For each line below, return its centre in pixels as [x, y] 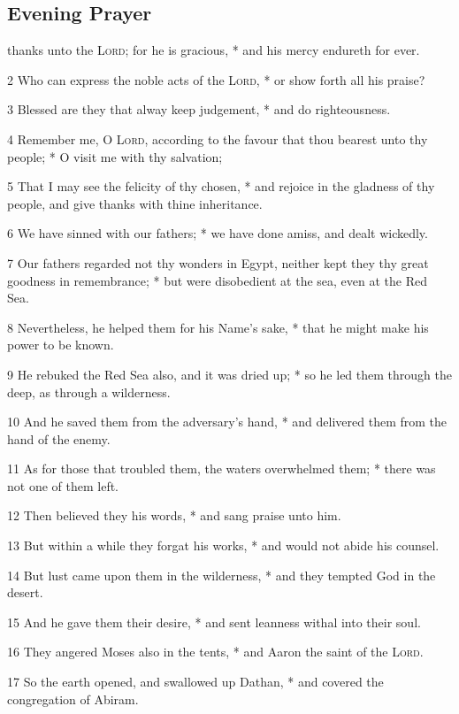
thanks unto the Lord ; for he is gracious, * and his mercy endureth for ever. [214, 50]
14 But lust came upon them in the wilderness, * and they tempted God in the [222, 575]
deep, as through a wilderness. [89, 392]
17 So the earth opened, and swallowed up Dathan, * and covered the [195, 682]
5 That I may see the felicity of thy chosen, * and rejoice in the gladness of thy [221, 186]
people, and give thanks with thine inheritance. [135, 203]
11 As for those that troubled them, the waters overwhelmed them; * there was [222, 468]
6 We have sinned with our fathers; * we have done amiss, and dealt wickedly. [218, 233]
